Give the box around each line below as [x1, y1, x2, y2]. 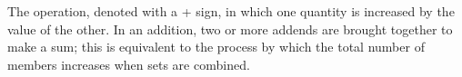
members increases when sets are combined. [7, 54, 250, 73]
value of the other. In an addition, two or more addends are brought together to [7, 19, 453, 38]
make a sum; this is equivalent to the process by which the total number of [7, 37, 425, 56]
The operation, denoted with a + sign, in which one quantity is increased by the [7, 2, 455, 20]
